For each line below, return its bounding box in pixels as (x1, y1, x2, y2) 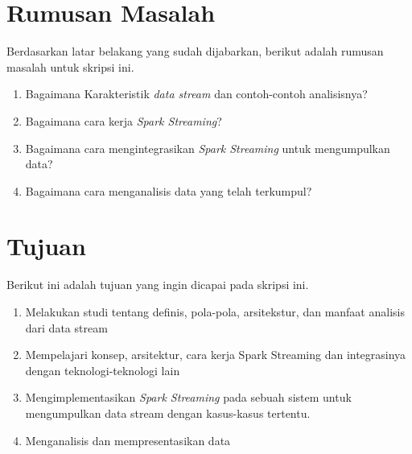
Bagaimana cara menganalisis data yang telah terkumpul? (25, 182, 312, 199)
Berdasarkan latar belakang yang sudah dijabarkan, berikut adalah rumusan (6, 43, 384, 60)
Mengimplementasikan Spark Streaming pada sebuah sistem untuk (25, 389, 352, 406)
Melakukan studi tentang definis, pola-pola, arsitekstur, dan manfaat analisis (25, 303, 405, 320)
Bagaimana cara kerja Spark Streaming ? (25, 112, 222, 129)
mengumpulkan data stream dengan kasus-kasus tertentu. (25, 404, 311, 421)
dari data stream (25, 319, 108, 336)
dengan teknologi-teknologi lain (25, 361, 180, 378)
